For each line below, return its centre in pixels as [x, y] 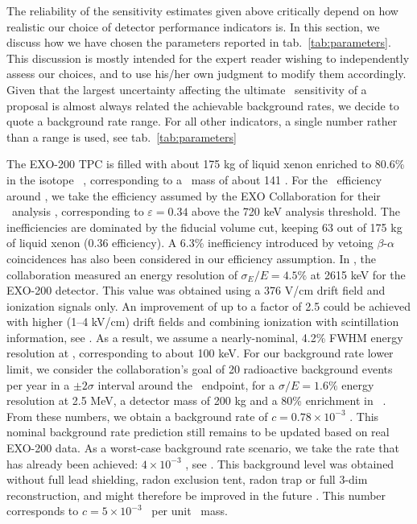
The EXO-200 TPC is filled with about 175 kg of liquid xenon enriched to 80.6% [206, 164]
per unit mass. [190, 511]
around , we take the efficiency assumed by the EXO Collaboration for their [194, 195]
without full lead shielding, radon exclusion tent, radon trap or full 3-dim [187, 479]
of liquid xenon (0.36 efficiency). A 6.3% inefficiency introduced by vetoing [190, 243]
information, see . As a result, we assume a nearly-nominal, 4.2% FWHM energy [205, 337]
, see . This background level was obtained [290, 463]
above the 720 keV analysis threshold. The [296, 211]
